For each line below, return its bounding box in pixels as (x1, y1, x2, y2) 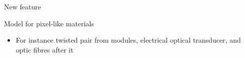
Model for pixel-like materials (4, 18, 94, 28)
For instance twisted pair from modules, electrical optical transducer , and (15, 35, 241, 45)
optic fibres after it (15, 44, 73, 55)
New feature (4, 1, 41, 11)
